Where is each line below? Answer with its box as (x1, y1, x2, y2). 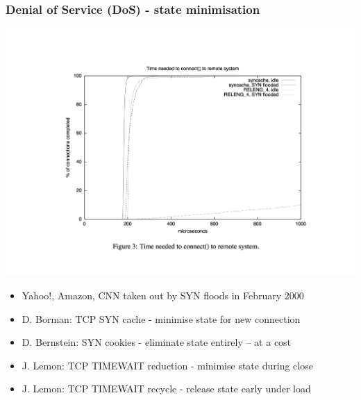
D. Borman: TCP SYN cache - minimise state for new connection (22, 311, 301, 326)
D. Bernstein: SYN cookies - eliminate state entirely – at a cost (22, 335, 292, 349)
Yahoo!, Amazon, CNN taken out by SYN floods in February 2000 (22, 288, 304, 302)
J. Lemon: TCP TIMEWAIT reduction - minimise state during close (22, 358, 313, 372)
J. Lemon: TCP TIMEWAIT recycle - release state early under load (22, 381, 311, 396)
